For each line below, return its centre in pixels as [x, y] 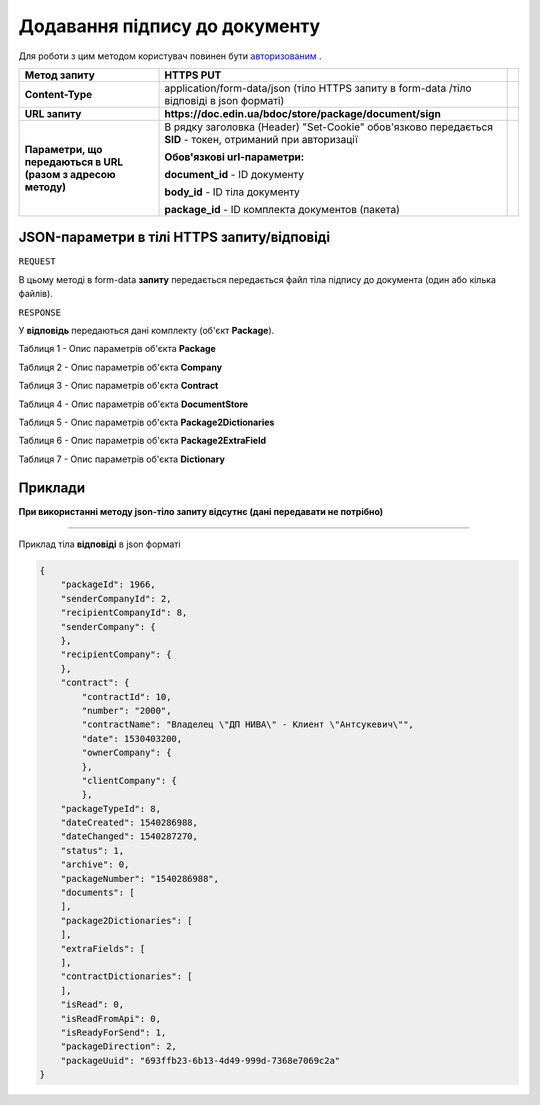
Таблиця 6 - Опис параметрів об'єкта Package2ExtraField [142, 441]
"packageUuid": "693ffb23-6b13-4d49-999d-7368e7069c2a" [200, 1060]
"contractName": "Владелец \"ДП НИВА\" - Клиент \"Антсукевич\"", [248, 724]
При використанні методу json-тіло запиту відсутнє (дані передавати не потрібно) [201, 511]
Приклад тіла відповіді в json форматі [99, 544]
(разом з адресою [70, 174]
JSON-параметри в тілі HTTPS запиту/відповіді [174, 237]
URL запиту [53, 113]
